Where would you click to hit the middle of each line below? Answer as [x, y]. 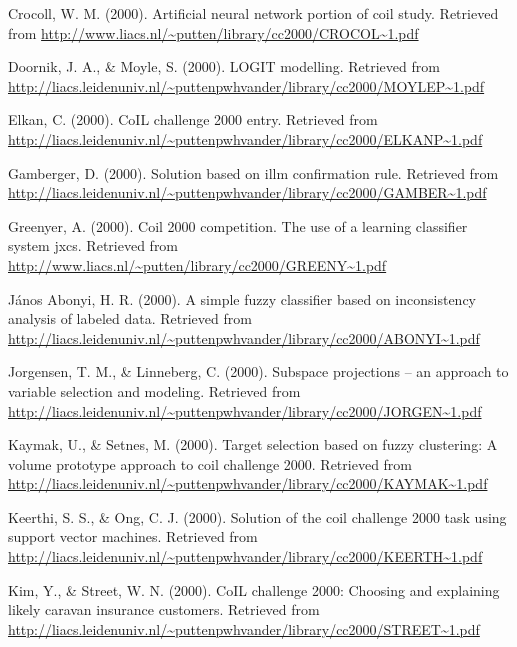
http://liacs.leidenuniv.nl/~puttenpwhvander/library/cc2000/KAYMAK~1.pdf [248, 483]
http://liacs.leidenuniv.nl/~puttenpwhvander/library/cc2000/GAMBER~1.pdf [247, 192]
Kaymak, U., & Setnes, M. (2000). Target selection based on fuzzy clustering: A [253, 444]
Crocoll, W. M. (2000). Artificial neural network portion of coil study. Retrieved [253, 13]
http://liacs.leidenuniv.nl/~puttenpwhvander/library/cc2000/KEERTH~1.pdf [245, 556]
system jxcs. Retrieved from [93, 245]
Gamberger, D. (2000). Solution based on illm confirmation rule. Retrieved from [253, 172]
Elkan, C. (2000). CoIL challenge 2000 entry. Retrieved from [193, 119]
